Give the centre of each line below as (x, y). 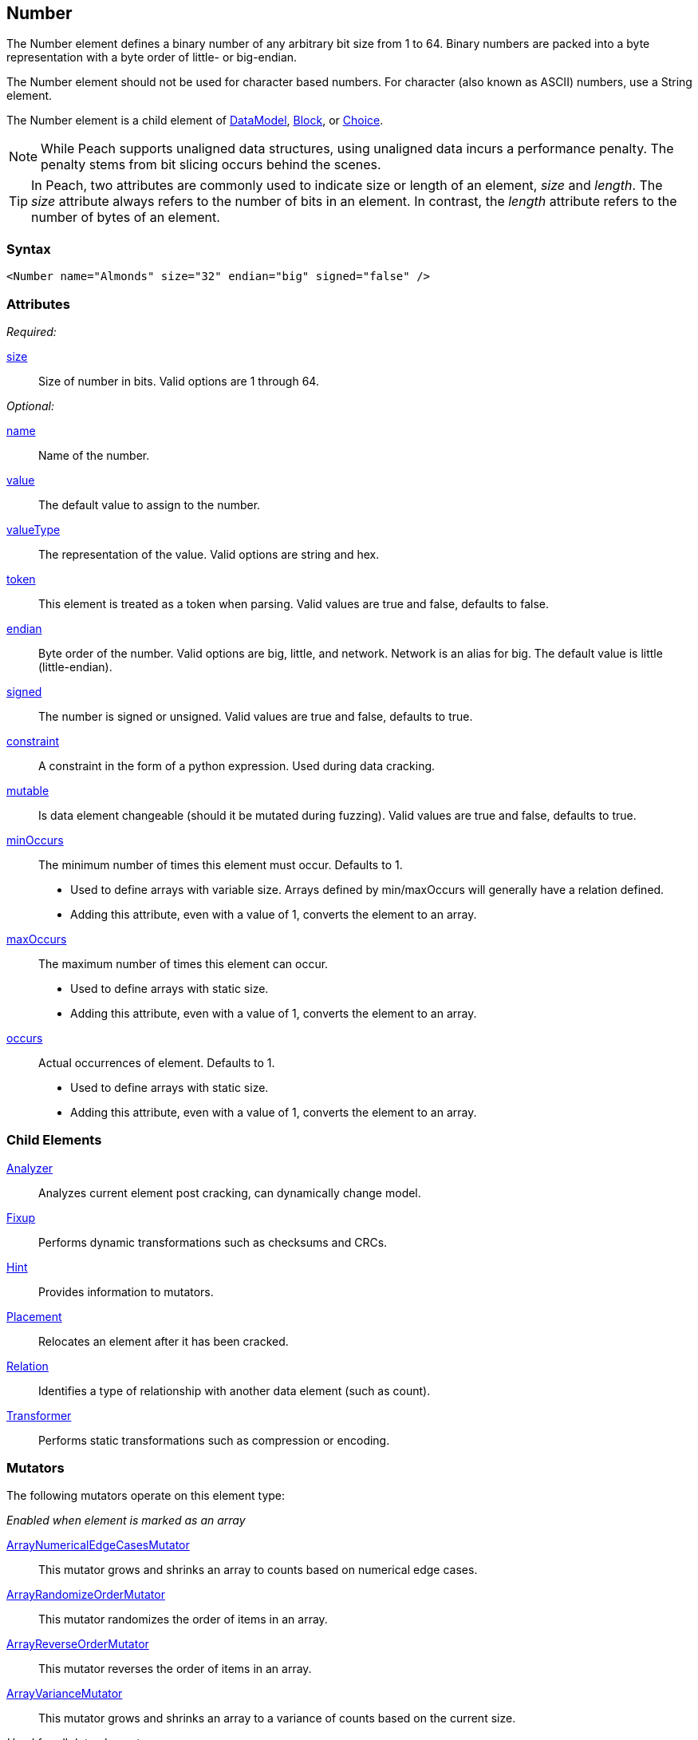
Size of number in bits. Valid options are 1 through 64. (179, 381)
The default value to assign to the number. (150, 504)
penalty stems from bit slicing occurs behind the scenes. (211, 165)
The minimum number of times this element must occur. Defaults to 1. (221, 864)
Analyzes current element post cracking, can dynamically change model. (230, 1192)
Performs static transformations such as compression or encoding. (214, 1440)
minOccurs (35, 840)
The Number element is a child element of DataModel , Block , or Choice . (195, 121)
